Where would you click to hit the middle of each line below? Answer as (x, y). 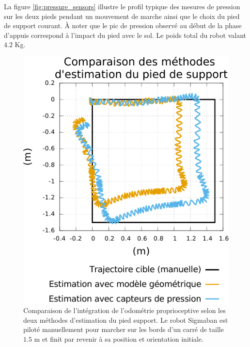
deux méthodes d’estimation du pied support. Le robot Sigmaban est (126, 320)
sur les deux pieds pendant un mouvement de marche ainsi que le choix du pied (122, 16)
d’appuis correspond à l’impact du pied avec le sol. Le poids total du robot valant (125, 35)
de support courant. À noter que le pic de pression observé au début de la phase (123, 25)
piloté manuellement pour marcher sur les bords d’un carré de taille (124, 329)
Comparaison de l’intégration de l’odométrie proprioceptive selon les (125, 310)
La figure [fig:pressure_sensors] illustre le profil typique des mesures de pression (122, 6)
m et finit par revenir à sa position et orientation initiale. (119, 339)
